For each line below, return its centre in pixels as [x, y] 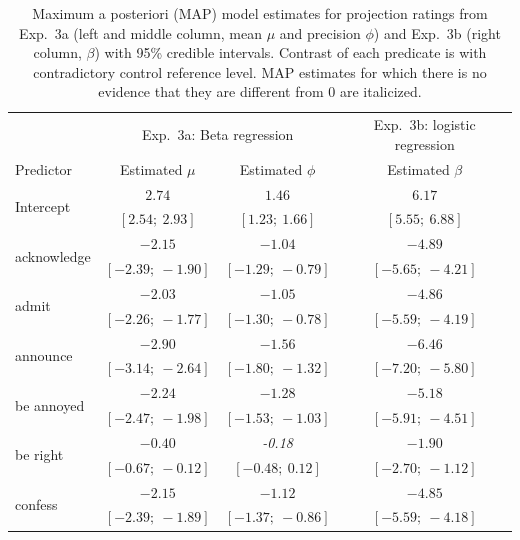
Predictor [44, 168]
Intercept [43, 205]
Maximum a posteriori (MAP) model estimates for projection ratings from [260, 13]
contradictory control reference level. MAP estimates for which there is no [260, 71]
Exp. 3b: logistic [424, 124]
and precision [320, 32]
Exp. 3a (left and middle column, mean [140, 32]
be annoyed [50, 404]
